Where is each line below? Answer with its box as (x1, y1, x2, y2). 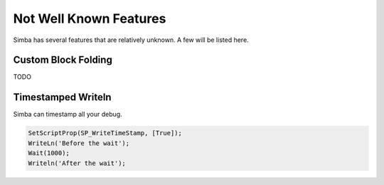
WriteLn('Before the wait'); (28, 139, 130, 147)
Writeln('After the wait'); (28, 159, 126, 167)
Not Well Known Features (13, 11, 166, 26)
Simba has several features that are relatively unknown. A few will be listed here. (13, 36, 249, 44)
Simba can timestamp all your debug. (13, 110, 122, 119)
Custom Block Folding (13, 54, 113, 66)
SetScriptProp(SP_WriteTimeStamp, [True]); (28, 129, 183, 137)
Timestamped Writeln (13, 91, 112, 103)
